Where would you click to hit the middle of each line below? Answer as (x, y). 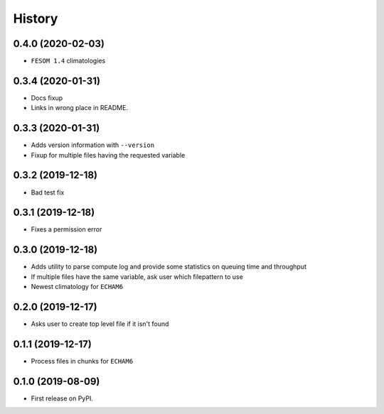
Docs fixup (47, 98)
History (36, 18)
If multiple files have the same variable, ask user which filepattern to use (137, 276)
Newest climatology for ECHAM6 (77, 287)
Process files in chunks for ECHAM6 (82, 361)
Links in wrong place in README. (79, 108)
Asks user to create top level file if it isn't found (100, 324)
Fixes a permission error (66, 229)
